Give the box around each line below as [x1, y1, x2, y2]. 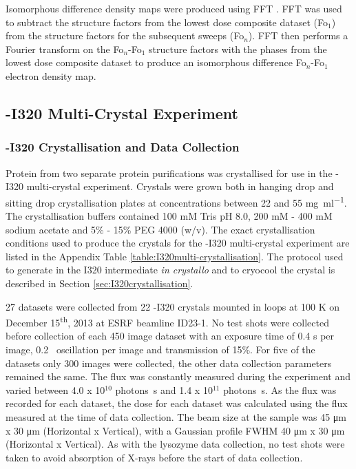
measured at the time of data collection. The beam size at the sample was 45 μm [6, 409, 347, 424]
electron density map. [6, 68, 96, 83]
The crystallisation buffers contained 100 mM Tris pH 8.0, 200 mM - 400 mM [6, 209, 333, 222]
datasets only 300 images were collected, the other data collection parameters [6, 355, 332, 370]
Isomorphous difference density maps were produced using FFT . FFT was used [6, 1, 342, 15]
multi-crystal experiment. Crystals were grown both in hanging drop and [26, 179, 334, 194]
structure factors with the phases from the [149, 41, 327, 56]
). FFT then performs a [248, 28, 348, 43]
